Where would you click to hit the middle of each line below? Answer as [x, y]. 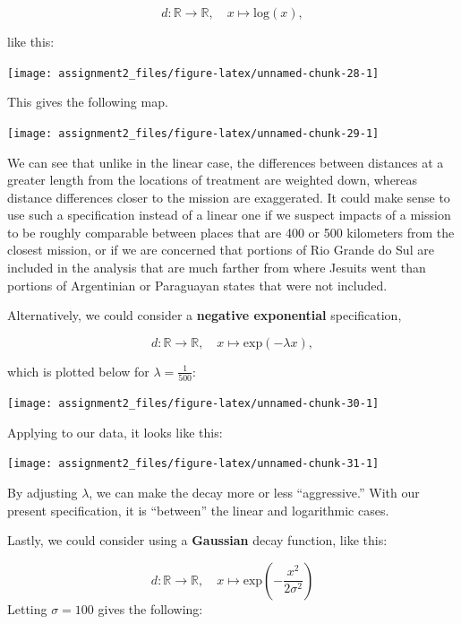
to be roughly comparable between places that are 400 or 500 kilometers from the [231, 232]
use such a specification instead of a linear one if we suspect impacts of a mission [229, 215]
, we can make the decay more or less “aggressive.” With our [254, 493]
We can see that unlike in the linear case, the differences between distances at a [226, 162]
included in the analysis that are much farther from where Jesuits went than [217, 268]
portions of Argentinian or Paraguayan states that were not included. [197, 285]
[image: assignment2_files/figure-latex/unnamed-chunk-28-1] [193, 73]
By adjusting [43, 493]
